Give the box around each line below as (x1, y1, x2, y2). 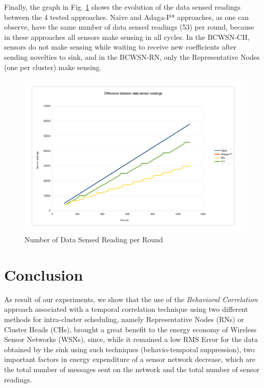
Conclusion (4, 264, 83, 285)
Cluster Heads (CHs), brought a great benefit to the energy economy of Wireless (4, 324, 257, 334)
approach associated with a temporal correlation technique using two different (4, 304, 248, 314)
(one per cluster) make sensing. (4, 61, 102, 72)
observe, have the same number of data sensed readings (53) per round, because (4, 21, 254, 32)
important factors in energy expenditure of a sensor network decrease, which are (4, 354, 255, 364)
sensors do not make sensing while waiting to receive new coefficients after (4, 41, 236, 52)
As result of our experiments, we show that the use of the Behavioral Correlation (4, 293, 258, 304)
